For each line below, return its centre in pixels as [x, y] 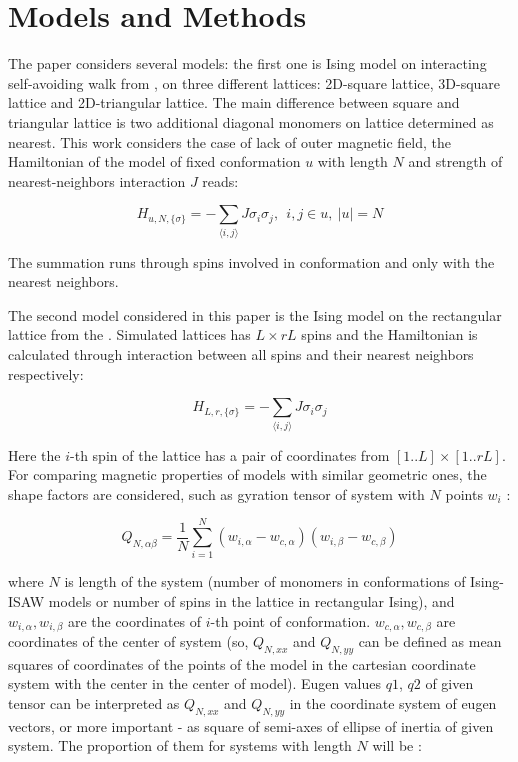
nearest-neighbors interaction [97, 180]
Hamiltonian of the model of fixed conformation [154, 161]
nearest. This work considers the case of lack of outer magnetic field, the [230, 141]
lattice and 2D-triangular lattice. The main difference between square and [234, 102]
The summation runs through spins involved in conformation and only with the [251, 261]
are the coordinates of [134, 620]
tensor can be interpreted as [94, 703]
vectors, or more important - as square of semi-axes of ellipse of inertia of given [251, 725]
